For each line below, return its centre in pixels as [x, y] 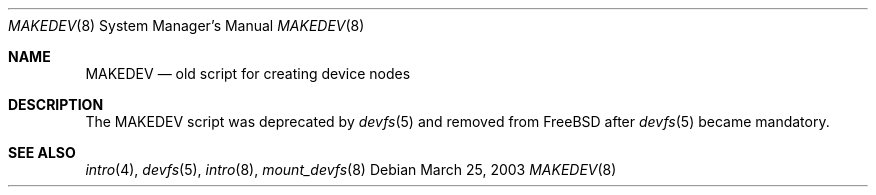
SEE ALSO [42, 152]
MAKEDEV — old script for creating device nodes [248, 73]
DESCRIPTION [56, 104]
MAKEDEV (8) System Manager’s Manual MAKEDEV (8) [186, 25]
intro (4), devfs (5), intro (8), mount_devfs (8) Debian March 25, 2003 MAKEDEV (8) [351, 169]
